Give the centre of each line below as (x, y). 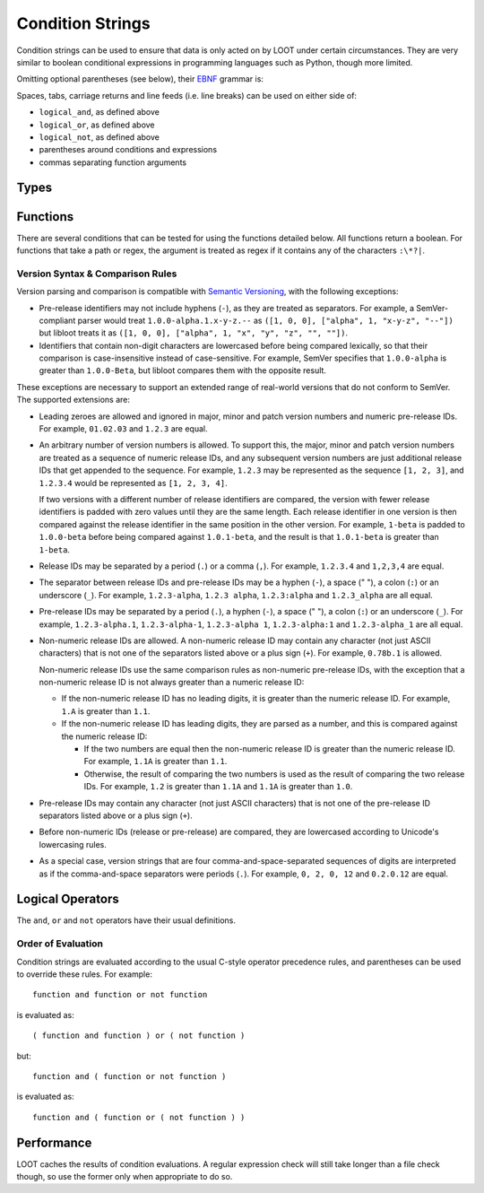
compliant (57, 320)
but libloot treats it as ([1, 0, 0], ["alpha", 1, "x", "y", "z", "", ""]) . (194, 333)
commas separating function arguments (113, 162)
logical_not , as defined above (99, 137)
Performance (54, 1142)
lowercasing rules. (73, 844)
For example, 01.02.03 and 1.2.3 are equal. (123, 429)
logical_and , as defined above (99, 112)
